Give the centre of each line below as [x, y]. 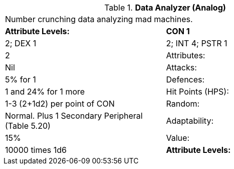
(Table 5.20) [28, 126]
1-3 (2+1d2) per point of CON [60, 104]
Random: [183, 104]
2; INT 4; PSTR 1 [197, 43]
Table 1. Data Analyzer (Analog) [165, 8]
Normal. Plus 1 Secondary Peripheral [74, 116]
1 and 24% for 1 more [45, 92]
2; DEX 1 [21, 43]
